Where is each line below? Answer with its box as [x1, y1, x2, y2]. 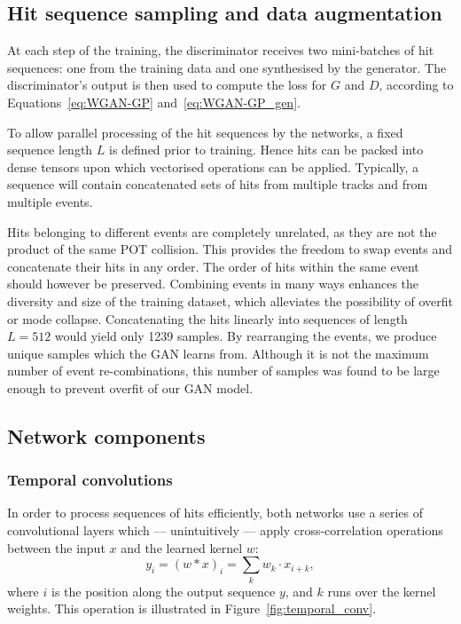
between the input [7, 538, 105, 557]
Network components [7, 422, 206, 449]
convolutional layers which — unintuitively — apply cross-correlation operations [7, 521, 443, 540]
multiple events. [7, 192, 93, 210]
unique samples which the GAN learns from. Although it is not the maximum [7, 344, 429, 362]
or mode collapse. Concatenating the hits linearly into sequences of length [7, 309, 408, 328]
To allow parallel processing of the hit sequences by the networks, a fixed [7, 122, 403, 141]
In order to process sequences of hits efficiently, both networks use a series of [7, 503, 424, 522]
